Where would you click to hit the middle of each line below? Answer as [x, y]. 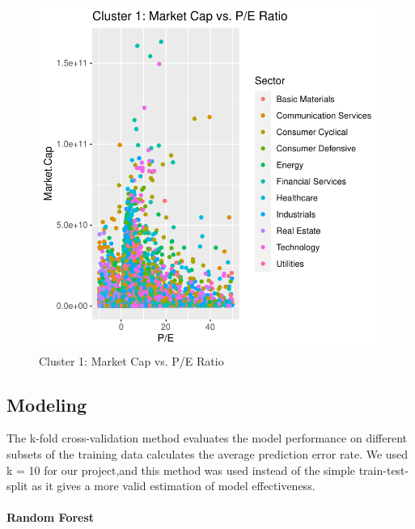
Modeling [47, 404]
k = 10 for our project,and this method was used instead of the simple [181, 470]
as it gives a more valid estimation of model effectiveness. [174, 486]
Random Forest [51, 517]
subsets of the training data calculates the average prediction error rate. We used [207, 453]
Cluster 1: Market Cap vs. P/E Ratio [131, 360]
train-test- [384, 470]
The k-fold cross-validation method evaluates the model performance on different [207, 438]
